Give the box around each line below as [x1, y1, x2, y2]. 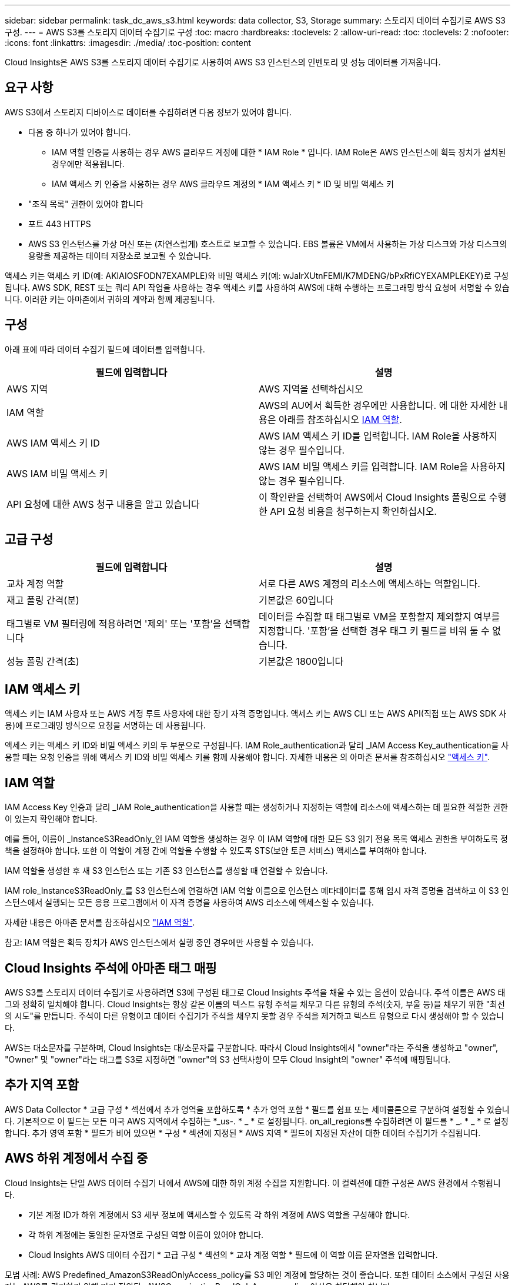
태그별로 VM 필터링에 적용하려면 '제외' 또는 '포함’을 [6, 617, 222, 630]
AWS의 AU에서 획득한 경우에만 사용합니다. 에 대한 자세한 [259, 399, 497, 411]
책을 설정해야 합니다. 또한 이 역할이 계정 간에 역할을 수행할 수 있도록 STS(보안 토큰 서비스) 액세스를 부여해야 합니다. [5, 845, 427, 856]
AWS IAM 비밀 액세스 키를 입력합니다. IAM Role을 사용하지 [259, 460, 506, 472]
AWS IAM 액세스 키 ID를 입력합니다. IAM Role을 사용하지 [259, 430, 497, 442]
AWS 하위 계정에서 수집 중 [5, 1151, 148, 1166]
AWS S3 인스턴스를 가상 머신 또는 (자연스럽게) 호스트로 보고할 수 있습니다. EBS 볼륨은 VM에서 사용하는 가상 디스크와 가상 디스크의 [28, 238, 507, 249]
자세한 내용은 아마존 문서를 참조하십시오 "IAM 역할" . [5, 917, 195, 928]
